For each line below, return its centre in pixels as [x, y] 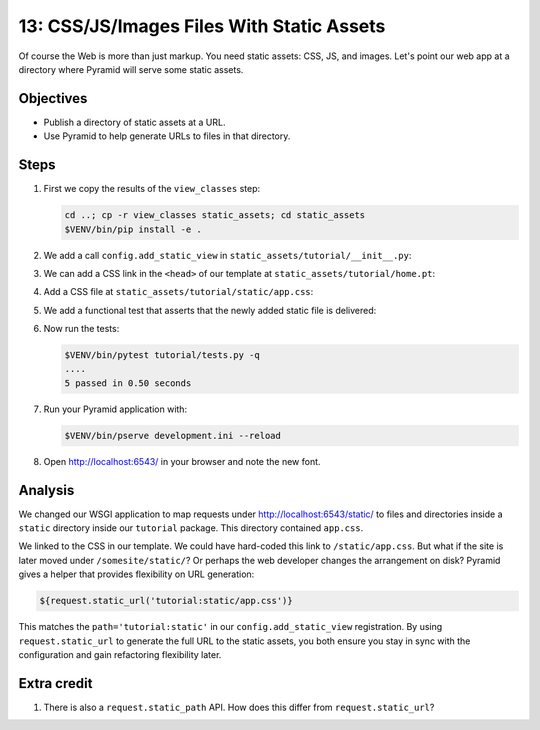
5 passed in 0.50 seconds [128, 383]
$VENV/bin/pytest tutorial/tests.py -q [162, 355]
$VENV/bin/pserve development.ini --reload [173, 435]
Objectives [53, 98]
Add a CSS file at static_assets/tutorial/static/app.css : [178, 292]
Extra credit [55, 683]
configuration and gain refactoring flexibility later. [120, 654]
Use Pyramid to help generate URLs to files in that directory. [167, 136]
